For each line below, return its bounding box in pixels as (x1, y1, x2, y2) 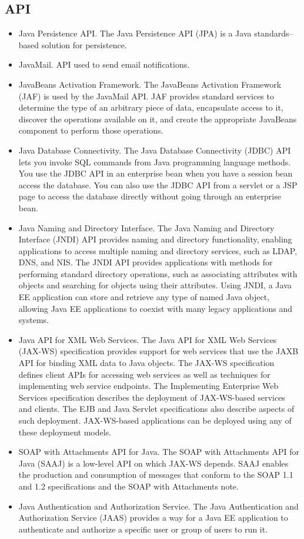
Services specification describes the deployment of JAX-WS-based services (18, 391, 285, 403)
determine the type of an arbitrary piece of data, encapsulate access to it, (18, 101, 283, 114)
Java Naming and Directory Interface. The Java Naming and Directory (18, 221, 275, 234)
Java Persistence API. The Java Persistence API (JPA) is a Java (18, 27, 252, 39)
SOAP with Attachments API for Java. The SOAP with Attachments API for (18, 445, 299, 458)
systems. (18, 314, 49, 326)
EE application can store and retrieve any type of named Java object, (18, 291, 270, 303)
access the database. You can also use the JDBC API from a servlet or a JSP (18, 178, 298, 191)
